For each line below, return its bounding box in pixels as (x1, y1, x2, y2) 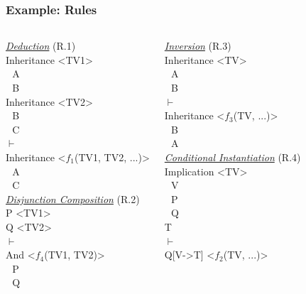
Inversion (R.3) (164, 38, 231, 53)
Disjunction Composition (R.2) (6, 191, 140, 206)
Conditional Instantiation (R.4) (164, 149, 301, 164)
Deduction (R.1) (6, 38, 76, 53)
